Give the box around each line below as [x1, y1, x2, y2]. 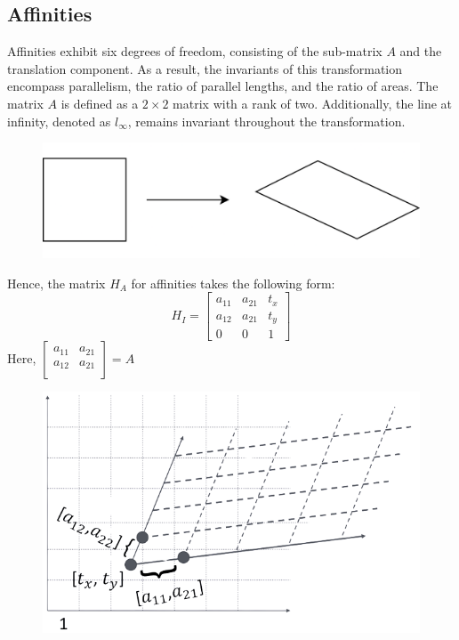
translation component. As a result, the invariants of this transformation [7, 59, 403, 77]
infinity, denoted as [7, 111, 111, 130]
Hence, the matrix [7, 273, 106, 292]
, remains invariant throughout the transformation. [127, 111, 406, 130]
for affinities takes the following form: [131, 273, 335, 292]
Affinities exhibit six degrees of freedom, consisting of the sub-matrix [7, 42, 382, 61]
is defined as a [60, 93, 139, 112]
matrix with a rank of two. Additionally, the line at [173, 93, 453, 112]
